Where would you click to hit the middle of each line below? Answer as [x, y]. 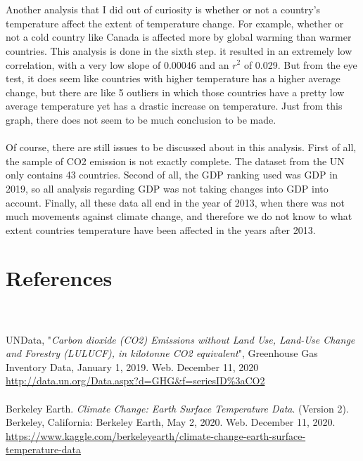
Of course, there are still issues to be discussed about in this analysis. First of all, [181, 147]
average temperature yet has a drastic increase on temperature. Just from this [174, 106]
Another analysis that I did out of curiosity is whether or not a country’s [163, 9]
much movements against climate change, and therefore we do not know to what [179, 216]
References [59, 278]
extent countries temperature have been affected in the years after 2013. [161, 229]
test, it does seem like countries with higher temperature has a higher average [173, 78]
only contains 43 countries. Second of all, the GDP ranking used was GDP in [172, 175]
